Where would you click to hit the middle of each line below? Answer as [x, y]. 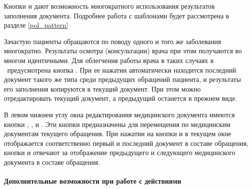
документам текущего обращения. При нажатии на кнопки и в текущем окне [118, 134]
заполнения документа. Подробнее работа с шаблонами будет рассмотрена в [117, 15]
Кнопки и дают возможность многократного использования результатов [109, 6]
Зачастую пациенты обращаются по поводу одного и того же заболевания [113, 41]
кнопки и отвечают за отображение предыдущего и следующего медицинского [120, 152]
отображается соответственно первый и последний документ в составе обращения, [126, 143]
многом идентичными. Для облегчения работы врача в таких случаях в [109, 60]
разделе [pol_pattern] [36, 25]
